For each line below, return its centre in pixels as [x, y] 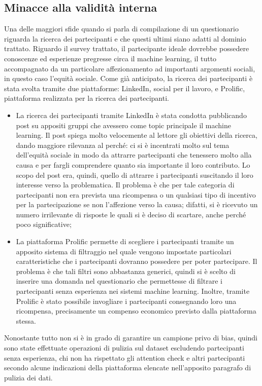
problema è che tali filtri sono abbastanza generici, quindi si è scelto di [126, 271]
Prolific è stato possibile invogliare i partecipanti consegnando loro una [126, 301]
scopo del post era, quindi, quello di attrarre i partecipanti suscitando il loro [135, 175]
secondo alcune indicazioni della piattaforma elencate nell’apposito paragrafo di [128, 368]
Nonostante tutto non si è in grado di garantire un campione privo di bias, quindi [131, 338]
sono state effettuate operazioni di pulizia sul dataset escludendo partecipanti [124, 348]
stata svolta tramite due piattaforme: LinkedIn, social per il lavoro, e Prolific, [125, 88]
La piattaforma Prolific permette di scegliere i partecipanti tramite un [125, 241]
